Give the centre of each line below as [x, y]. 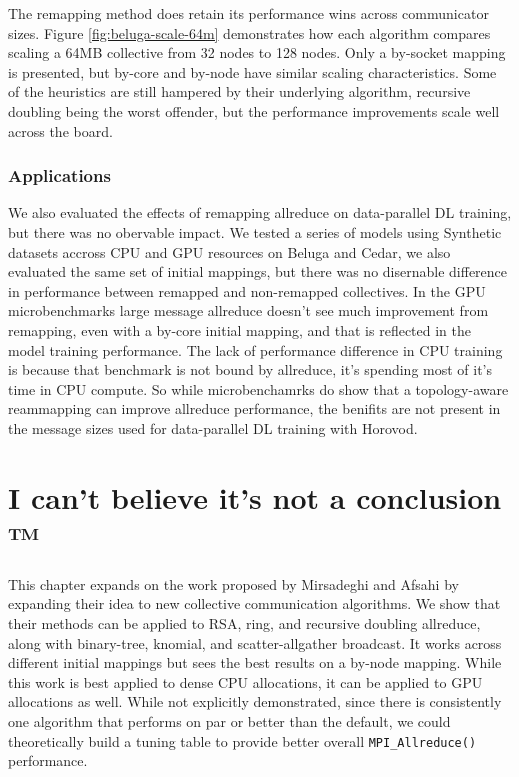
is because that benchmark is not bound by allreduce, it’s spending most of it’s [250, 369]
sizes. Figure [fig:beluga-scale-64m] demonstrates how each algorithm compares [249, 32]
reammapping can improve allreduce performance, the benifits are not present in [254, 408]
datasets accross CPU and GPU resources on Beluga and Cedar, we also [229, 251]
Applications [59, 175]
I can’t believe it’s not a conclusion [255, 496]
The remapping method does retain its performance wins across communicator [248, 13]
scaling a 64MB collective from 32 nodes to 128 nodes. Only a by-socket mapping [257, 52]
